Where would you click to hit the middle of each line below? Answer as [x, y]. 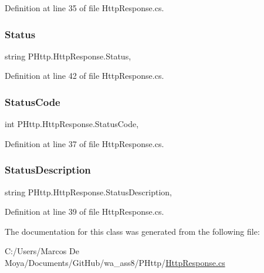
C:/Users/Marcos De [42, 251]
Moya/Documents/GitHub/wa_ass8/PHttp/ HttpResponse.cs [115, 262]
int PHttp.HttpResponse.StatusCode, [72, 124]
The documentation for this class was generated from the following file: [132, 231]
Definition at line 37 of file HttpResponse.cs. [84, 143]
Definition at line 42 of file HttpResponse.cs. [84, 76]
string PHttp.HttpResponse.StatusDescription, [88, 192]
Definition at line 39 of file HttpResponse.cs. [84, 212]
